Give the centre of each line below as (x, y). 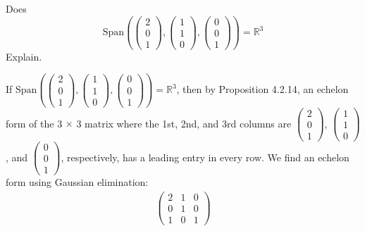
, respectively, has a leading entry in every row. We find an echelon (205, 157)
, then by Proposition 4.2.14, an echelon (262, 89)
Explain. (24, 56)
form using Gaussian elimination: (77, 181)
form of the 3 (34, 123)
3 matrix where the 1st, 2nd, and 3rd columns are (184, 123)
